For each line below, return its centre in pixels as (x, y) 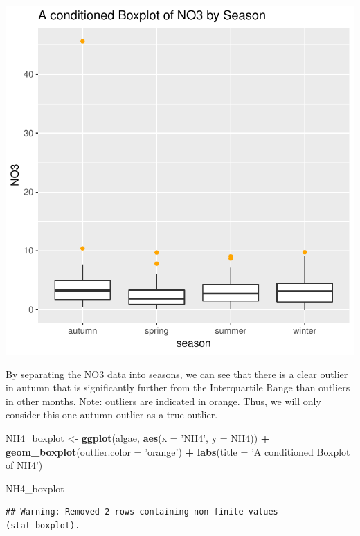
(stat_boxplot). (43, 525)
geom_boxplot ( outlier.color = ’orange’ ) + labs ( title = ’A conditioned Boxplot (178, 451)
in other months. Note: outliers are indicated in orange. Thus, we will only (163, 401)
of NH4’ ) (24, 465)
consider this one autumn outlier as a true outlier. (112, 414)
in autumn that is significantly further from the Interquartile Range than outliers (178, 387)
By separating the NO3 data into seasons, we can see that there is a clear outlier (177, 374)
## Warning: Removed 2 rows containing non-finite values (142, 512)
